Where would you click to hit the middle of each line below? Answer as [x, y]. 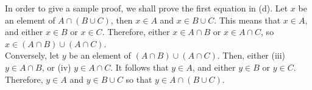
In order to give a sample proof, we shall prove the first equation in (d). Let [147, 8]
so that [139, 79]
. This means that [247, 20]
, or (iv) [56, 67]
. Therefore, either [136, 32]
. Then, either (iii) [251, 55]
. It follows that [140, 67]
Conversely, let [32, 55]
